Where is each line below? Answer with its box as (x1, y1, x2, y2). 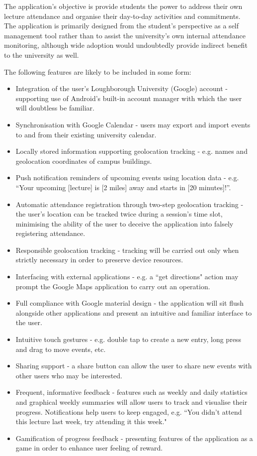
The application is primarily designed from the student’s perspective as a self (4, 20, 239, 31)
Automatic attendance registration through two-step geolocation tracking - (15, 199, 244, 209)
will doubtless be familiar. (15, 103, 94, 113)
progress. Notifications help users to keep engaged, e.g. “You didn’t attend (15, 406, 242, 417)
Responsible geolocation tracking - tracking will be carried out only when (15, 244, 239, 255)
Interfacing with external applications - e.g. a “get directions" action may (15, 271, 239, 282)
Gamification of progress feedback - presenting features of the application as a (15, 433, 253, 443)
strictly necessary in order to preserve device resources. (15, 254, 183, 265)
